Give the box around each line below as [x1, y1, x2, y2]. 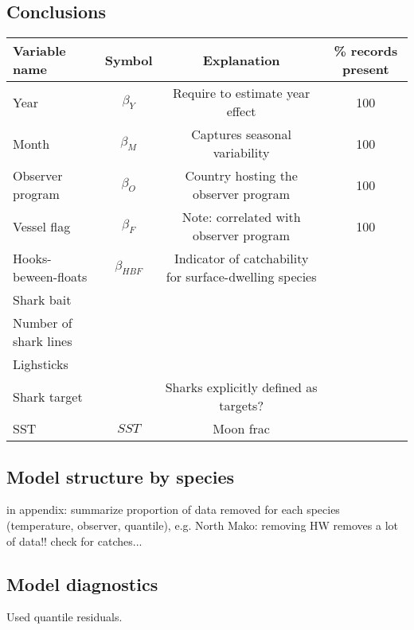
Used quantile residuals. [6, 609, 123, 625]
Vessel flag [13, 216, 71, 235]
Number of [13, 313, 72, 332]
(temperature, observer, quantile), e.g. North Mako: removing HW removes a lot [6, 517, 398, 533]
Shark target [13, 387, 83, 406]
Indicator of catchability [174, 249, 309, 268]
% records [334, 41, 398, 60]
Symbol [104, 50, 153, 69]
